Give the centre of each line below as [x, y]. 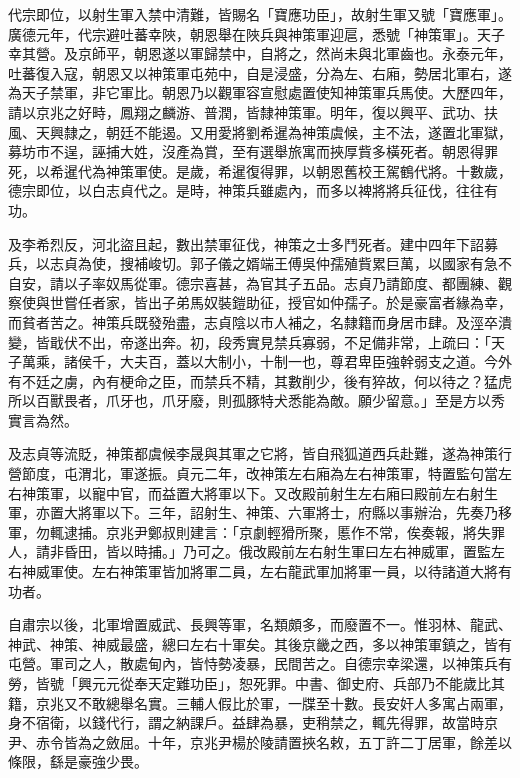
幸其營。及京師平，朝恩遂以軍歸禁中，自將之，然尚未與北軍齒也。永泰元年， [260, 53]
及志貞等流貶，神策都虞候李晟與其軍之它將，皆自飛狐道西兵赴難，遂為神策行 [260, 453]
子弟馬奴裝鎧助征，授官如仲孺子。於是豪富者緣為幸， [336, 302]
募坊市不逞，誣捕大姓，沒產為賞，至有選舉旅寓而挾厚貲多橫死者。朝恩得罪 [253, 151]
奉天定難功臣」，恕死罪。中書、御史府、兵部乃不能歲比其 [319, 683]
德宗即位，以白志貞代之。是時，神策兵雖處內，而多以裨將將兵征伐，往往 [246, 190]
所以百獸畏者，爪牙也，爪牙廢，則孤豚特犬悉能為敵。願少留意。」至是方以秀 [256, 400]
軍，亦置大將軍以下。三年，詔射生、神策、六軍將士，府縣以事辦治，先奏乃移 [260, 512]
